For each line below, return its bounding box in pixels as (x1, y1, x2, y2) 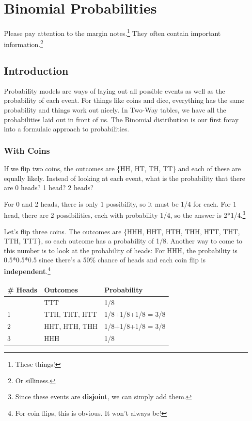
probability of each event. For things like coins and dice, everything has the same (4, 95, 245, 105)
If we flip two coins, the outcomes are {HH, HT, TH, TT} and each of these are (4, 163, 241, 174)
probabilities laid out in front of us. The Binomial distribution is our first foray (4, 114, 239, 124)
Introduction (4, 63, 69, 78)
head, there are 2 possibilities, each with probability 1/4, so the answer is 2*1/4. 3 (4, 209, 246, 220)
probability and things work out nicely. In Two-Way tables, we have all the (4, 105, 226, 115)
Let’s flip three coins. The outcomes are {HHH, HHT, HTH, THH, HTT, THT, (4, 226, 240, 236)
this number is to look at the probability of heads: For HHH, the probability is (4, 245, 237, 255)
